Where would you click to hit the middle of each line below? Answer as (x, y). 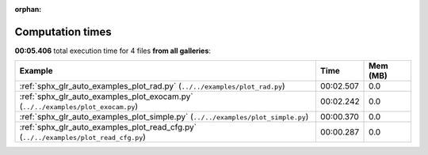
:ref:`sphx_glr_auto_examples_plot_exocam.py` (106, 96)
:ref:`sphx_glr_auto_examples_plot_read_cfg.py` (108, 127)
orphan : (28, 9)
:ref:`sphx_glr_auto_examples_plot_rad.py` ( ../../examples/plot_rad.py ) (152, 86)
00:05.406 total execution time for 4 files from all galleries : (113, 51)
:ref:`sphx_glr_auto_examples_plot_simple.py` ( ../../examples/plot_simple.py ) (164, 117)
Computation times (63, 32)
